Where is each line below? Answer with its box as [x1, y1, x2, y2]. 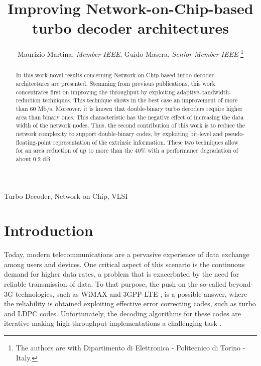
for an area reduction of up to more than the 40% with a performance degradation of [16, 146, 238, 155]
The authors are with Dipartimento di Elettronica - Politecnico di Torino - [16, 342, 245, 353]
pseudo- [224, 129, 245, 138]
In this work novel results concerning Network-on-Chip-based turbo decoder [16, 71, 214, 79]
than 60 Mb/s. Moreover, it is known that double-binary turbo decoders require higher [16, 104, 243, 112]
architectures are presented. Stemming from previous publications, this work [16, 79, 215, 88]
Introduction [4, 220, 93, 240]
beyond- [228, 279, 253, 289]
